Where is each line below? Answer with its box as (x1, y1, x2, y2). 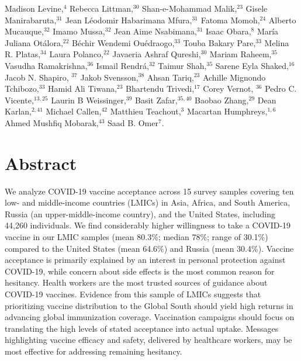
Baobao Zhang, (195, 93, 249, 106)
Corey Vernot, (203, 82, 254, 95)
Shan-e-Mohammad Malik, (142, 2, 237, 14)
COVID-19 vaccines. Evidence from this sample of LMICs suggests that (5, 288, 261, 300)
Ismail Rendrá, (96, 59, 149, 71)
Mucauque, (5, 25, 44, 37)
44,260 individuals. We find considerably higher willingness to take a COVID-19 (5, 219, 291, 231)
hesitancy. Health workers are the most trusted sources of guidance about (5, 276, 268, 289)
